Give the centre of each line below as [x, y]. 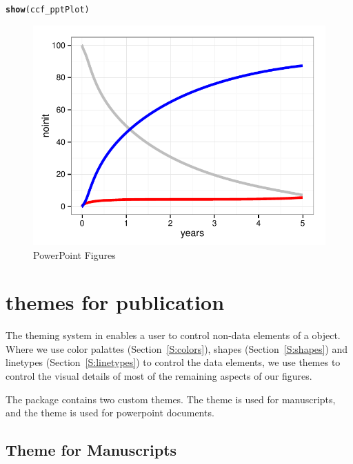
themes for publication [115, 302]
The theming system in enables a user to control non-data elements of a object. [173, 335]
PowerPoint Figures [74, 254]
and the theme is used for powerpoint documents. [110, 413]
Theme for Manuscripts [91, 450]
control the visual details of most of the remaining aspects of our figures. [159, 376]
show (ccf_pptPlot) [48, 10]
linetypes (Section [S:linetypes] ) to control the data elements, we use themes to [173, 362]
